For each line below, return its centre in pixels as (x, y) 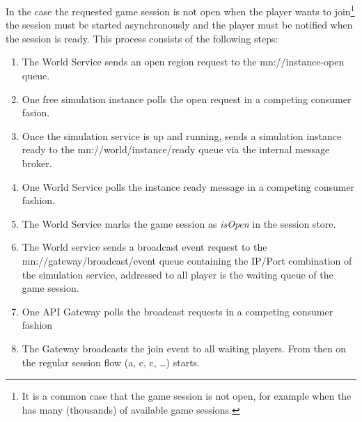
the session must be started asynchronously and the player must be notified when (179, 25)
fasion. (36, 112)
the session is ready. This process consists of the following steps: (142, 38)
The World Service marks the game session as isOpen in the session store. (179, 223)
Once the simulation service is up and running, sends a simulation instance (182, 135)
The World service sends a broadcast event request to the (144, 247)
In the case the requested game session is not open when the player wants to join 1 (180, 10)
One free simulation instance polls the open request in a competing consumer (187, 99)
